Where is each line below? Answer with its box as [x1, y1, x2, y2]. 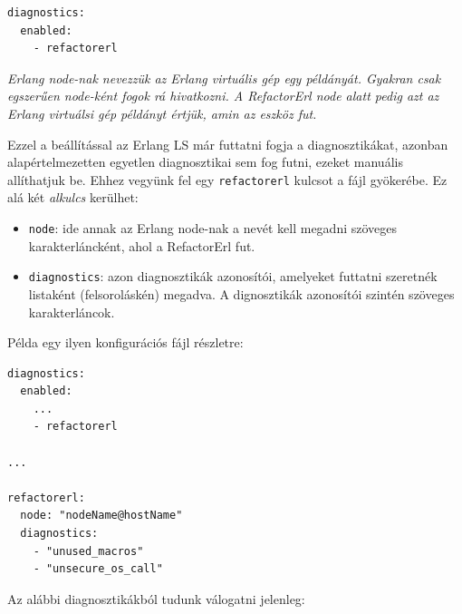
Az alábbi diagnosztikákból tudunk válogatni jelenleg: [7, 589, 305, 608]
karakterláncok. [28, 302, 115, 321]
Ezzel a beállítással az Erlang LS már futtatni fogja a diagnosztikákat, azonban [7, 134, 448, 153]
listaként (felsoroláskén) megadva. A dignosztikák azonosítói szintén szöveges [28, 284, 455, 303]
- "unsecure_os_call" [33, 562, 163, 576]
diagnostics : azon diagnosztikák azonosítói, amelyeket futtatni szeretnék [28, 267, 438, 286]
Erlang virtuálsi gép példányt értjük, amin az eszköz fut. [7, 103, 317, 122]
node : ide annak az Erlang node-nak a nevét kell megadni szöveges [28, 219, 398, 237]
